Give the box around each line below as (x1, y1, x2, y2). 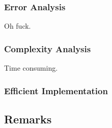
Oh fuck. (4, 20, 31, 31)
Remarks (4, 111, 52, 126)
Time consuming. (4, 62, 58, 73)
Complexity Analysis (4, 42, 91, 55)
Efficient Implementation (4, 84, 108, 97)
